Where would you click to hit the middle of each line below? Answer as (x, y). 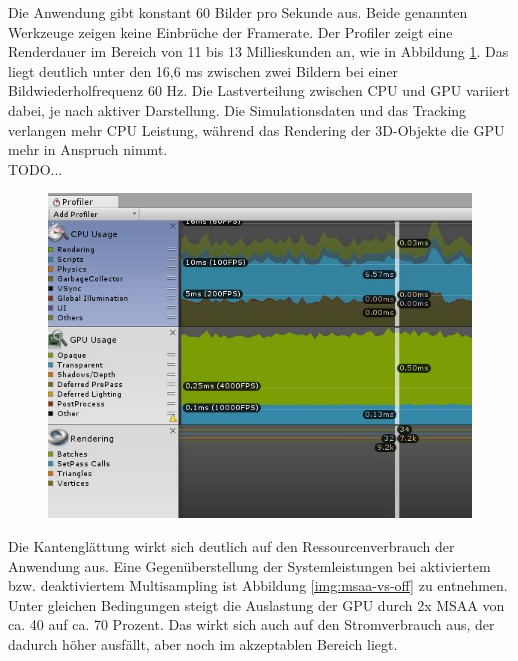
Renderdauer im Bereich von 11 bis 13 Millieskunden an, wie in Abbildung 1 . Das (258, 51)
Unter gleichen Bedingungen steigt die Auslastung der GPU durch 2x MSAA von (256, 604)
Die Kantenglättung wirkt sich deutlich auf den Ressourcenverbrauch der (231, 546)
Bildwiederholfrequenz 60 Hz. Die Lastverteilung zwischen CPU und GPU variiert (259, 90)
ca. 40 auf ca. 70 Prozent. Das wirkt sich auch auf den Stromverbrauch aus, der (251, 624)
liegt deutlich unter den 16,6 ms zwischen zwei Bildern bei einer (203, 70)
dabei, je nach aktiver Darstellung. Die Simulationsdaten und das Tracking (237, 109)
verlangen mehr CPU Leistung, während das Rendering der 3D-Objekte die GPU (256, 129)
